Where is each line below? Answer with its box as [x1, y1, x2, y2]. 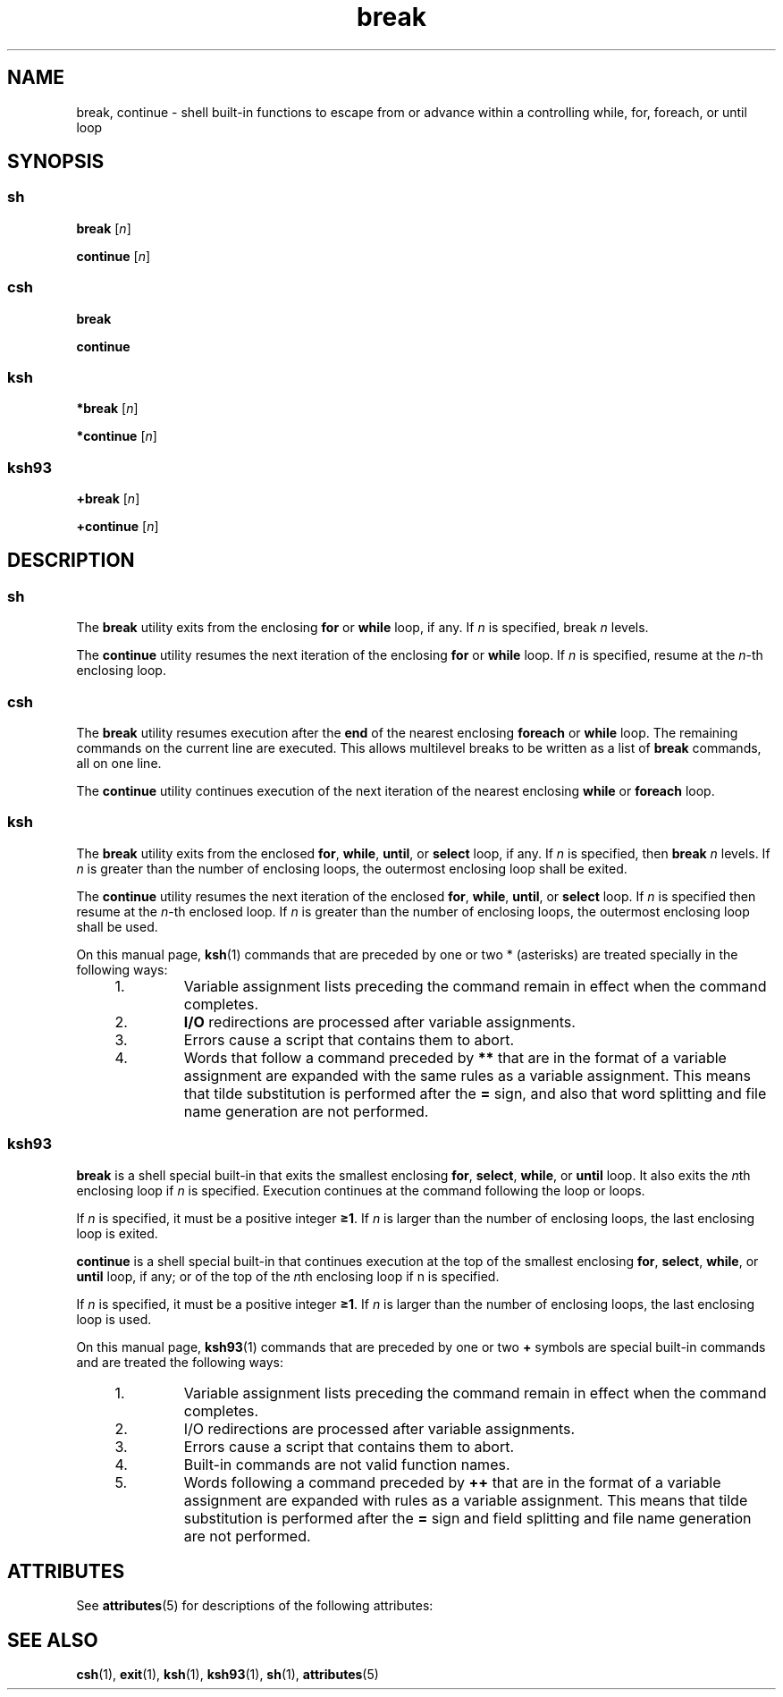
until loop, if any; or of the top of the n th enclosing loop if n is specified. [76, 1268, 500, 1284]
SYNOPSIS [7, 150, 105, 173]
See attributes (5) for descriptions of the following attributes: [76, 1598, 434, 1614]
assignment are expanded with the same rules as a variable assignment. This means [183, 1066, 752, 1085]
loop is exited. [76, 1225, 158, 1241]
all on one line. [76, 756, 162, 772]
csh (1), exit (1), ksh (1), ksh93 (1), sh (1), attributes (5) [76, 1667, 379, 1683]
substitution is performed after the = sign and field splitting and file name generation [183, 1508, 752, 1527]
